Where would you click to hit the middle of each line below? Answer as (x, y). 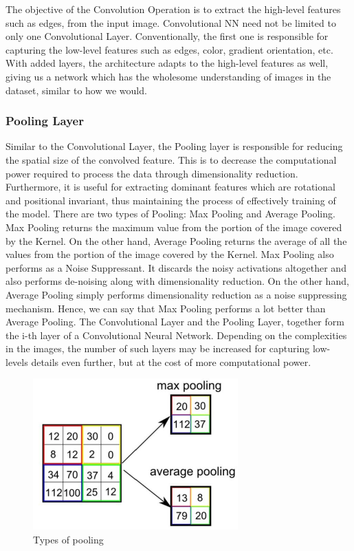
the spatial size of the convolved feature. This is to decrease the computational (171, 159)
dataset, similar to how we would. (76, 90)
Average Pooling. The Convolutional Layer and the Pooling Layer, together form (175, 322)
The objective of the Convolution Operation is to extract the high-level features (173, 9)
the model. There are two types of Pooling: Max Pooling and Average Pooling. (170, 214)
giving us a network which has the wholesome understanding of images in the (168, 76)
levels (17, 361)
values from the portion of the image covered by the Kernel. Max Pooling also (170, 254)
